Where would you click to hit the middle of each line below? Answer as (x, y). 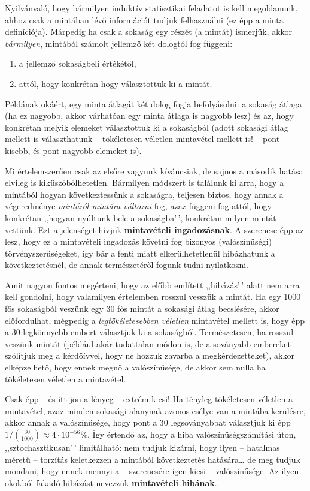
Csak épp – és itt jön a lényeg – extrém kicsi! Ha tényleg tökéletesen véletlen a (149, 399)
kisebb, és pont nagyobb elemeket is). (73, 150)
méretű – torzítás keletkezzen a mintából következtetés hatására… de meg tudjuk (153, 459)
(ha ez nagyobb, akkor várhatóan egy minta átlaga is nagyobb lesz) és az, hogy (149, 115)
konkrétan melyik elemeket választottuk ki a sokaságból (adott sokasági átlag (147, 127)
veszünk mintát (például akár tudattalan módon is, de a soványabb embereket (148, 343)
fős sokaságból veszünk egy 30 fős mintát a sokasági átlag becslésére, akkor (142, 308)
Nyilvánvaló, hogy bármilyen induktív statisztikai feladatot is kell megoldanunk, (151, 8)
